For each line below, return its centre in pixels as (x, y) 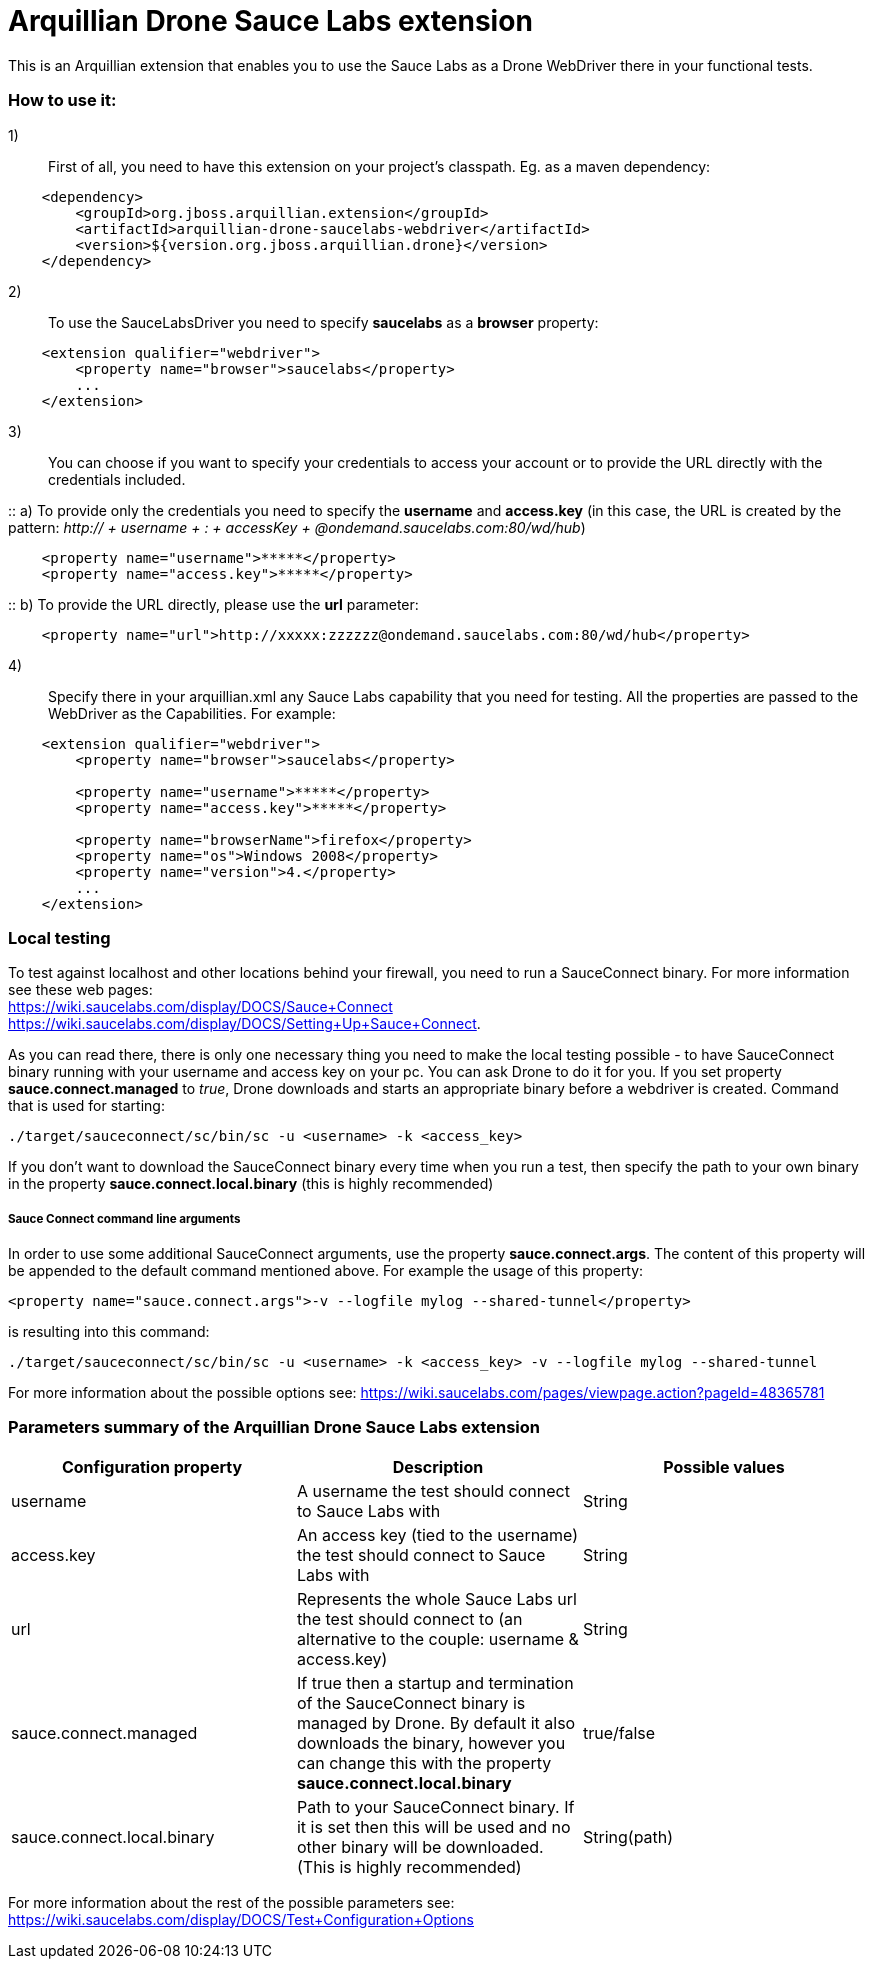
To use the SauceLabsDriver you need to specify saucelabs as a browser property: (323, 322)
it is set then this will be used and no (433, 1826)
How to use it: (62, 100)
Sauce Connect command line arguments (124, 1218)
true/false (619, 1732)
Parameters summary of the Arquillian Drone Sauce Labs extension (274, 1427)
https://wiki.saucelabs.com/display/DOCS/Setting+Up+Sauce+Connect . (244, 1024)
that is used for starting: (86, 1106)
